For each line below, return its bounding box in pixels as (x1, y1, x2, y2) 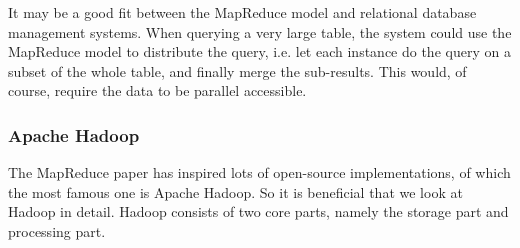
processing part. (8, 220, 106, 241)
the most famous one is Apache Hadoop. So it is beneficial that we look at (8, 181, 463, 202)
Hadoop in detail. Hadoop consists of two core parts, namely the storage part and (8, 201, 509, 222)
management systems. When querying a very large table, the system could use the (8, 21, 512, 42)
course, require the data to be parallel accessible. (8, 80, 307, 101)
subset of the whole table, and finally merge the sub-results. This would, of (8, 60, 467, 81)
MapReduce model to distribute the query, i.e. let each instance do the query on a (8, 41, 511, 62)
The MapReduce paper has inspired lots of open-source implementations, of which (8, 162, 511, 183)
